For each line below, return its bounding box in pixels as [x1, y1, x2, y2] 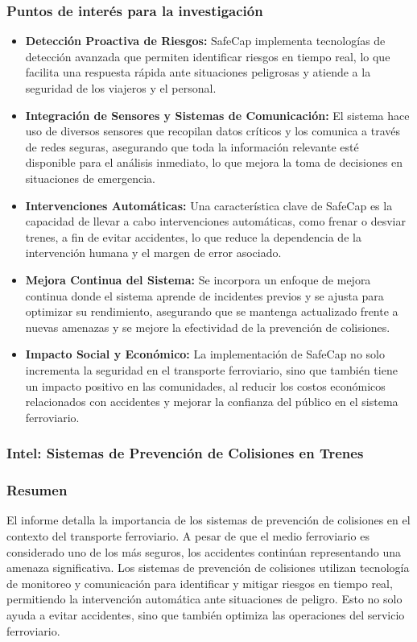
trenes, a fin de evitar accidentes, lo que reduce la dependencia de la [25, 228, 361, 245]
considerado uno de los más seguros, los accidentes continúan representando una [6, 543, 401, 560]
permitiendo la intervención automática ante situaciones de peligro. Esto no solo [6, 590, 403, 607]
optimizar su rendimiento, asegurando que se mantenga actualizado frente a [25, 303, 398, 320]
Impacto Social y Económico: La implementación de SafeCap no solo [25, 346, 385, 362]
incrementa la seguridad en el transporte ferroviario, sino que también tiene [25, 361, 398, 378]
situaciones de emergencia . [25, 169, 155, 186]
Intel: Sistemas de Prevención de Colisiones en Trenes [6, 443, 364, 463]
